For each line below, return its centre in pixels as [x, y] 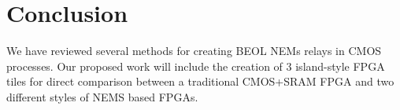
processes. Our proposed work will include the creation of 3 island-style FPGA [196, 66]
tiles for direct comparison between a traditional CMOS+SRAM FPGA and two [200, 81]
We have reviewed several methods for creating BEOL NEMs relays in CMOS [194, 51]
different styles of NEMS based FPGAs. [102, 96]
